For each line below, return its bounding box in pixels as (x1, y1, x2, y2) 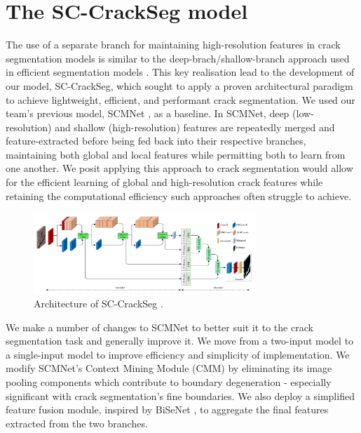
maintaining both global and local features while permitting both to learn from (6, 147, 346, 161)
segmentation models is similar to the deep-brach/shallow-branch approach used (6, 51, 350, 65)
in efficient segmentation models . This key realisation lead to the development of (6, 65, 355, 79)
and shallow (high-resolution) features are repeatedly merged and (55, 119, 335, 134)
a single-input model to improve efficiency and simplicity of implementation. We (6, 347, 350, 361)
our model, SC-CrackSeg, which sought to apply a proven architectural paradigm (6, 78, 353, 93)
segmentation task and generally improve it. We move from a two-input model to (6, 333, 354, 348)
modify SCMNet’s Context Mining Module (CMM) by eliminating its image (6, 361, 332, 375)
